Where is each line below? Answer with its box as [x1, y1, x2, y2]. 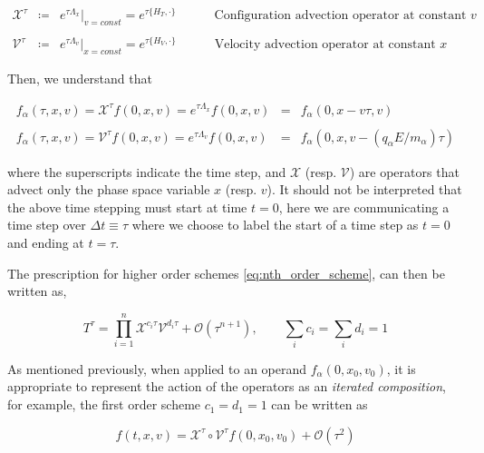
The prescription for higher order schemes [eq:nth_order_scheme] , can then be [7, 263, 445, 282]
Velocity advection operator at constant [214, 38, 436, 52]
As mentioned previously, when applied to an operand [7, 359, 307, 378]
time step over [7, 215, 86, 234]
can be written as [271, 395, 368, 414]
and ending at [7, 232, 84, 251]
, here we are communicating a [278, 197, 450, 216]
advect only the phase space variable [7, 180, 210, 199]
